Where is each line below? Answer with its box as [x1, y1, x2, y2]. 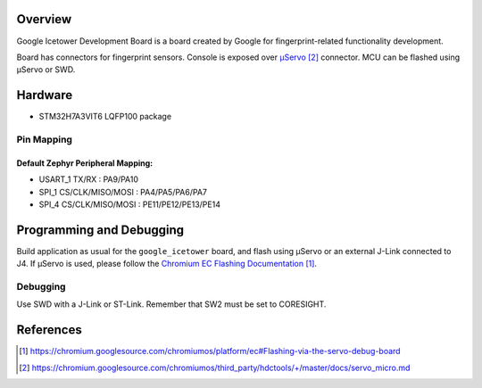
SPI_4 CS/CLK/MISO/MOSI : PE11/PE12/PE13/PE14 [38, 199, 220, 210]
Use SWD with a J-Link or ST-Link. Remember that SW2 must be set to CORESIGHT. [16, 299, 327, 310]
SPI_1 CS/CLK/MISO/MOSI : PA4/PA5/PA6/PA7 [38, 186, 207, 197]
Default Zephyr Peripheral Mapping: [16, 157, 154, 169]
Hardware [16, 87, 73, 103]
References [16, 322, 82, 338]
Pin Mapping [16, 133, 73, 145]
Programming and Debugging [16, 222, 185, 237]
